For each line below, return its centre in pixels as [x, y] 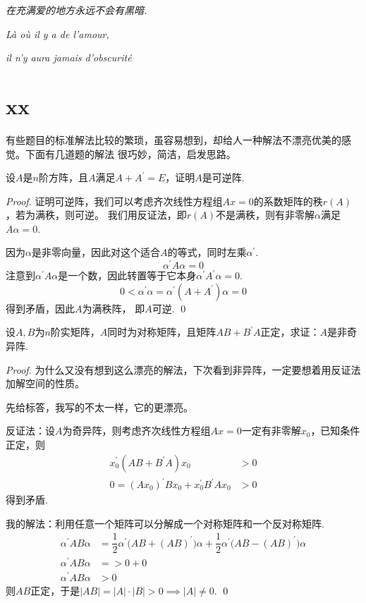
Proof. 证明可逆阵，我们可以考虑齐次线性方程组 [114, 201]
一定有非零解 [271, 431]
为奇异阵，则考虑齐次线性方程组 [136, 431]
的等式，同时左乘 [207, 252]
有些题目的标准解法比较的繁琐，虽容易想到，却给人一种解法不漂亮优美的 [173, 139]
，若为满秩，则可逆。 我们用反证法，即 [96, 215]
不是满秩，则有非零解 [265, 215]
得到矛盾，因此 [40, 308]
